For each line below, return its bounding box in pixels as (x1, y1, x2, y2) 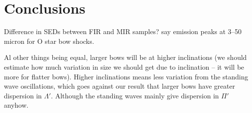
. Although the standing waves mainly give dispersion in (51, 90, 219, 100)
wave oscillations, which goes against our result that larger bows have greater (4, 81, 235, 91)
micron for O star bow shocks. (4, 36, 94, 46)
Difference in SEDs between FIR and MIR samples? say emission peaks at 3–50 (4, 26, 242, 37)
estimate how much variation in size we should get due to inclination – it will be (4, 61, 244, 72)
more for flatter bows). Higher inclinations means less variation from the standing (4, 71, 249, 81)
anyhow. (4, 100, 29, 110)
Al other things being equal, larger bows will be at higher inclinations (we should (4, 52, 247, 62)
